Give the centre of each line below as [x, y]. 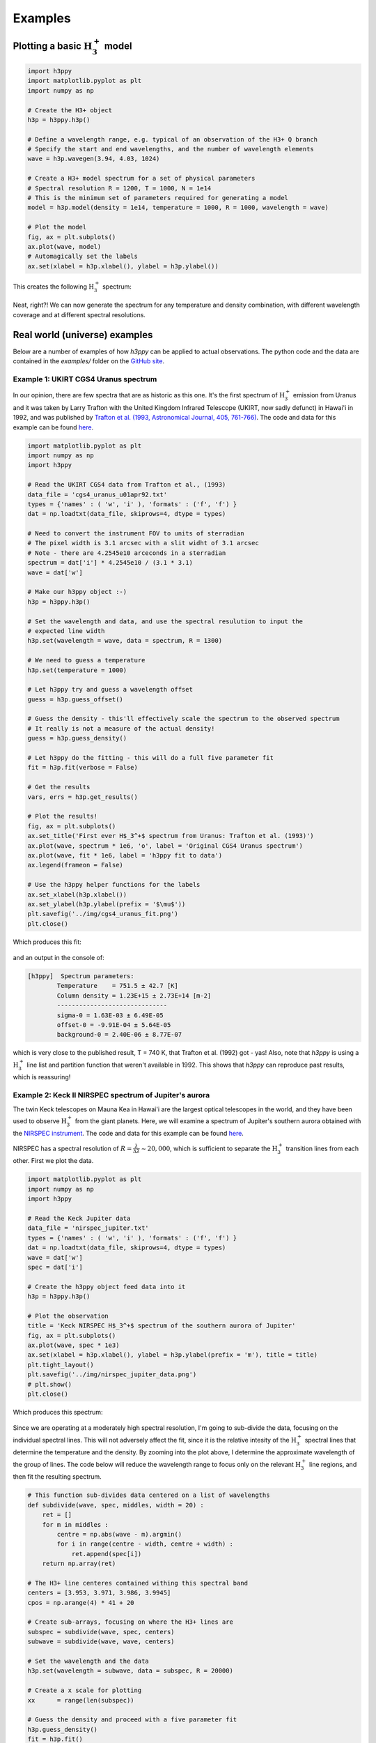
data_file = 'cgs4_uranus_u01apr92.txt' [97, 494]
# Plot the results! [62, 816]
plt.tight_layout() [61, 1364]
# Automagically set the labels [83, 257]
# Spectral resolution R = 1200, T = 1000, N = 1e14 [119, 188]
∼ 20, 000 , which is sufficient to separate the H [209, 1148]
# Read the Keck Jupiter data [79, 1219]
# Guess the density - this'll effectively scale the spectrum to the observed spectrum [184, 719]
